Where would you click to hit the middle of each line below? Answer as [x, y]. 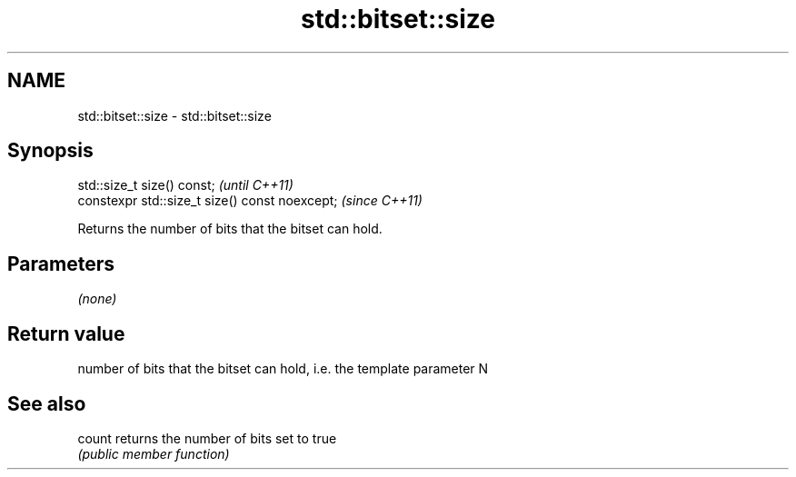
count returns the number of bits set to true [207, 438]
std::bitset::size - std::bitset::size [174, 115]
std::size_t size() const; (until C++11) [185, 185]
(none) [97, 299]
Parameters [61, 263]
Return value [66, 333]
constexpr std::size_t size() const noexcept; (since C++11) [250, 201]
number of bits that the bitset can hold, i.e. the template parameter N [283, 369]
